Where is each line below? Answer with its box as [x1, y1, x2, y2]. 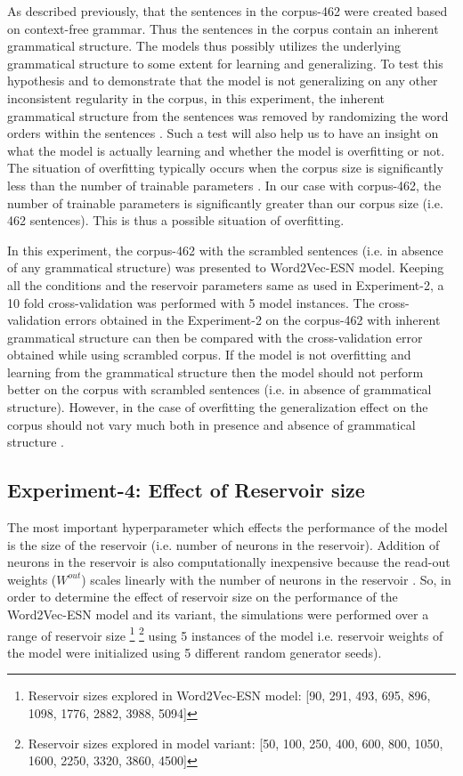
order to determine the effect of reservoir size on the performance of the [7, 587, 398, 606]
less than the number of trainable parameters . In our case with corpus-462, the [7, 175, 442, 194]
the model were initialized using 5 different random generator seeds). [7, 643, 382, 661]
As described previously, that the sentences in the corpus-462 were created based [7, 2, 448, 20]
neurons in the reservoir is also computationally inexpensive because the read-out [7, 553, 451, 571]
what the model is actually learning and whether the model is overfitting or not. [7, 141, 445, 159]
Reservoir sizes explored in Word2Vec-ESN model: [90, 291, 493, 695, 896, [28, 686, 431, 705]
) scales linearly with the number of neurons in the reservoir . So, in [81, 570, 451, 588]
